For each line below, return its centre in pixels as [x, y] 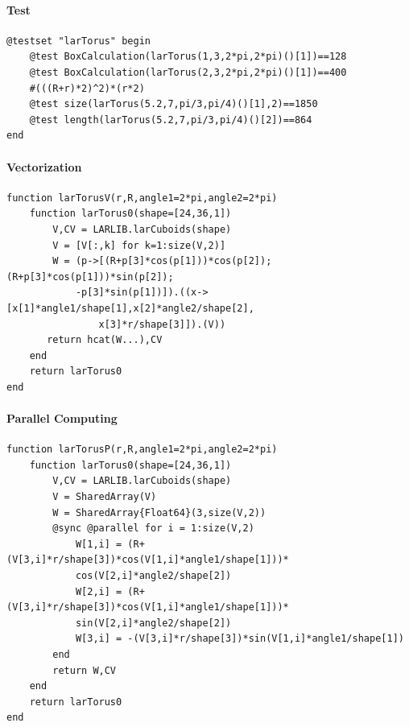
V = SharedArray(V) [105, 497]
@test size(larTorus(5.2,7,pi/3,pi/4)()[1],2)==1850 [174, 104]
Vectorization [44, 166]
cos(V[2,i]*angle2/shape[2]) [153, 576]
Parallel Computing [62, 418]
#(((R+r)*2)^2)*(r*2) [87, 88]
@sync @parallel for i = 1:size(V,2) [153, 529]
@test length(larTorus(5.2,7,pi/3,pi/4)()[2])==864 [171, 120]
